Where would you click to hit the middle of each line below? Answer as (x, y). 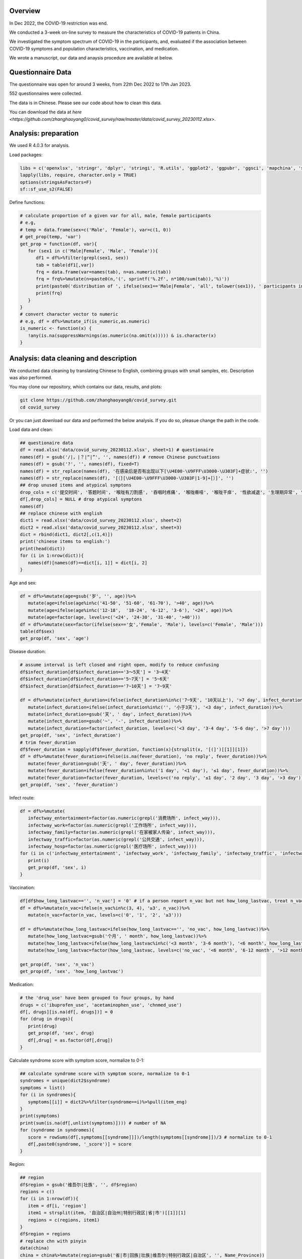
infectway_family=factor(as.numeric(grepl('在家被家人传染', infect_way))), (122, 832)
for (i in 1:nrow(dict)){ (52, 556)
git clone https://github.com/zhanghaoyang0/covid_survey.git (98, 400)
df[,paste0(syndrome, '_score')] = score (80, 1144)
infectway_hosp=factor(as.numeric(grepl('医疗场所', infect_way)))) (112, 846)
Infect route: (22, 798)
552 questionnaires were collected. (46, 94)
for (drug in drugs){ (47, 1019)
